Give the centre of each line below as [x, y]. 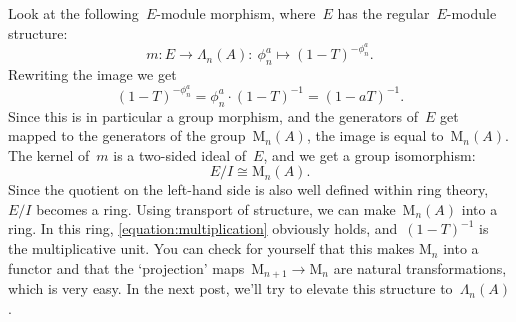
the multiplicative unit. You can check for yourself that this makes [211, 248]
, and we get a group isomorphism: [369, 154]
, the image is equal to [375, 135]
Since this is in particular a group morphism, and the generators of [213, 115]
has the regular [383, 13]
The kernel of [49, 154]
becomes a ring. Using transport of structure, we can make [216, 208]
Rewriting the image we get [92, 74]
